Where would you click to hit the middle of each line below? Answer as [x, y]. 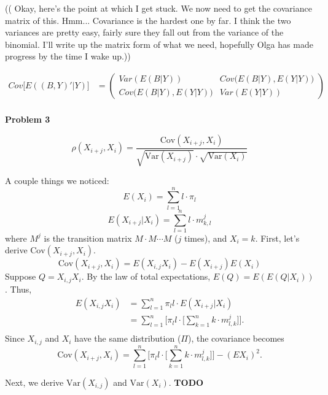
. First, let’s [277, 238]
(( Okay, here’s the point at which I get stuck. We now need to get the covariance [158, 8]
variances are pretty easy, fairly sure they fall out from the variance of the [144, 32]
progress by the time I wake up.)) [68, 56]
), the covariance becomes [236, 338]
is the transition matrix [88, 238]
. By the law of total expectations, [146, 276]
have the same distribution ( [128, 338]
